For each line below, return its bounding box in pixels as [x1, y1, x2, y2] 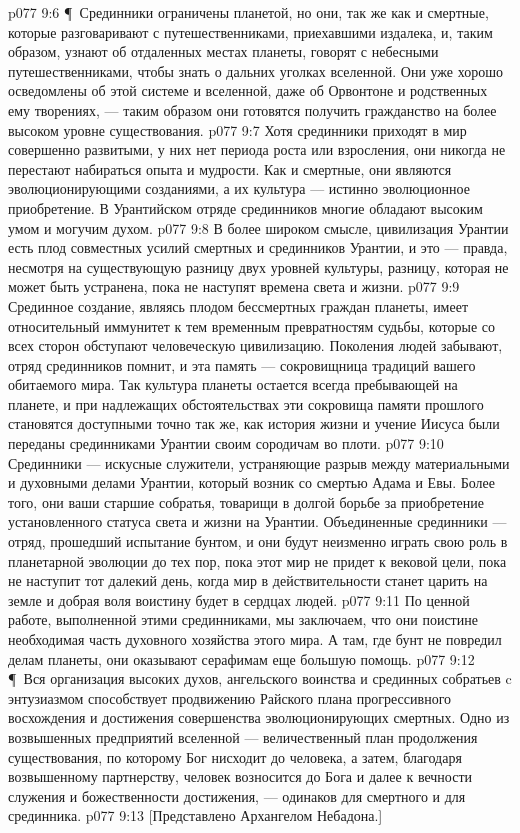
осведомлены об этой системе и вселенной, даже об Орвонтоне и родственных [8, 80, 488, 101]
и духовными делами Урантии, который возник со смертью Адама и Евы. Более [8, 472, 495, 493]
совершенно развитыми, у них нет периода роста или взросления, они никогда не [8, 139, 506, 160]
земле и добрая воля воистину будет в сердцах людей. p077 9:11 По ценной [8, 589, 470, 610]
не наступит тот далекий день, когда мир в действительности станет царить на [8, 570, 488, 591]
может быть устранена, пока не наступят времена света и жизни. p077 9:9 [8, 276, 460, 297]
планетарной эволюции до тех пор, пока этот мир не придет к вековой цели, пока [8, 550, 507, 571]
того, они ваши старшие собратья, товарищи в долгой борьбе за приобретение [8, 491, 484, 512]
